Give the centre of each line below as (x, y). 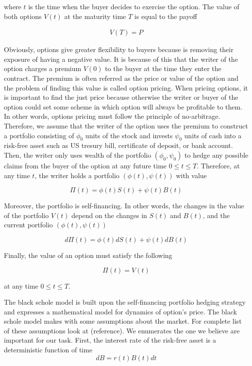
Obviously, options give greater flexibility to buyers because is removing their (119, 49)
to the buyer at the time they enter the (163, 68)
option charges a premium (43, 68)
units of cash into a (213, 135)
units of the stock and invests (129, 135)
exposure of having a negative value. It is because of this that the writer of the (121, 59)
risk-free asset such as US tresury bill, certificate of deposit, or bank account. (118, 145)
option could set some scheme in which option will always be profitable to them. (123, 106)
